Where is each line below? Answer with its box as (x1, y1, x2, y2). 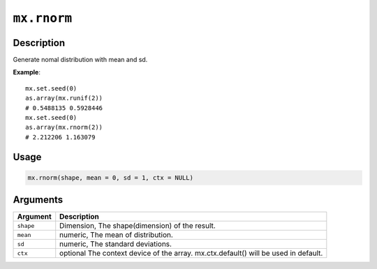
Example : (13, 68, 41, 77)
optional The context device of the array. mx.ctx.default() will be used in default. (59, 248, 323, 258)
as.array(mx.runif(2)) (25, 94, 103, 102)
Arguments (13, 194, 64, 206)
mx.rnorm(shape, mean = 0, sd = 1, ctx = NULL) (27, 174, 193, 181)
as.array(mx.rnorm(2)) (25, 123, 103, 132)
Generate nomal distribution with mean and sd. (13, 56, 148, 64)
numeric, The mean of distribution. (59, 230, 174, 240)
